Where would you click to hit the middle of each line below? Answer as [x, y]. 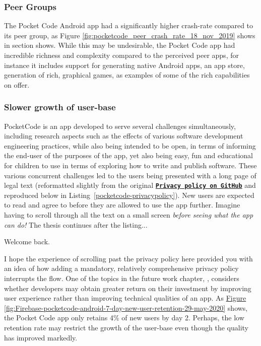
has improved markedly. [41, 337]
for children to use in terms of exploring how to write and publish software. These [130, 165]
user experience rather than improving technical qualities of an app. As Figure [125, 298]
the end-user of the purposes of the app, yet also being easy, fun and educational [128, 155]
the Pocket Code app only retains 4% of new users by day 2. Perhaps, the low [124, 318]
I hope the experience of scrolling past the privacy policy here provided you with [128, 258]
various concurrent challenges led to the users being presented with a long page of [130, 175]
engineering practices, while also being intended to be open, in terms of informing [130, 145]
